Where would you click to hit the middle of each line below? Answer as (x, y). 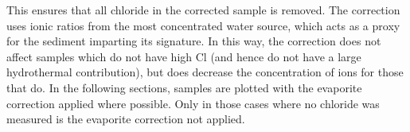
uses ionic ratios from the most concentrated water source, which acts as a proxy (203, 25)
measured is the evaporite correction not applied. (126, 119)
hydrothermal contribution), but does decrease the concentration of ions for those (205, 72)
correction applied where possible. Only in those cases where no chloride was (193, 103)
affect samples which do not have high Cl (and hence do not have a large (184, 56)
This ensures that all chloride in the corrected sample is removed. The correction (203, 10)
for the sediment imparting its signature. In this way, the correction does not (194, 41)
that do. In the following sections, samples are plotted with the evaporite (184, 87)
